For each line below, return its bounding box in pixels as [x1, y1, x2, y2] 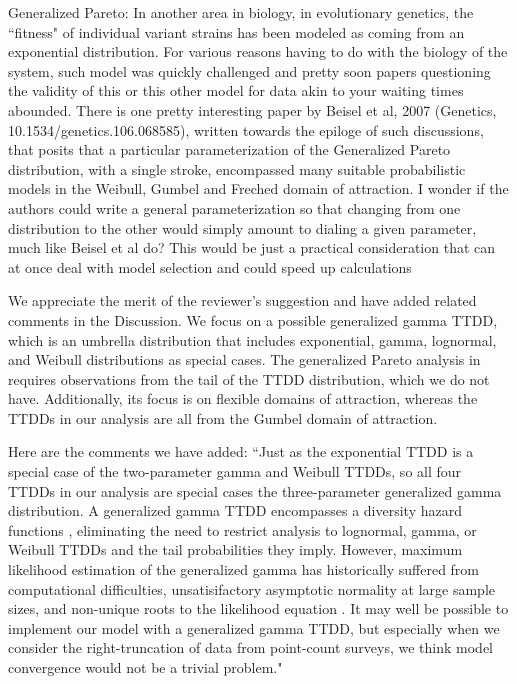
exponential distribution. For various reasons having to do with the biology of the [8, 41, 508, 62]
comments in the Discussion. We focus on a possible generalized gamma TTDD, [8, 309, 498, 330]
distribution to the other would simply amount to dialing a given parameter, [8, 217, 477, 238]
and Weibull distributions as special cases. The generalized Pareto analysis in [8, 349, 481, 370]
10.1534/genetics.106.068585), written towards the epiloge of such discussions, [8, 119, 484, 140]
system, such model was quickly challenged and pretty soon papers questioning [8, 60, 491, 81]
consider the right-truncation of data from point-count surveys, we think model [8, 637, 494, 658]
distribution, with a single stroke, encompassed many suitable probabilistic [8, 158, 466, 179]
